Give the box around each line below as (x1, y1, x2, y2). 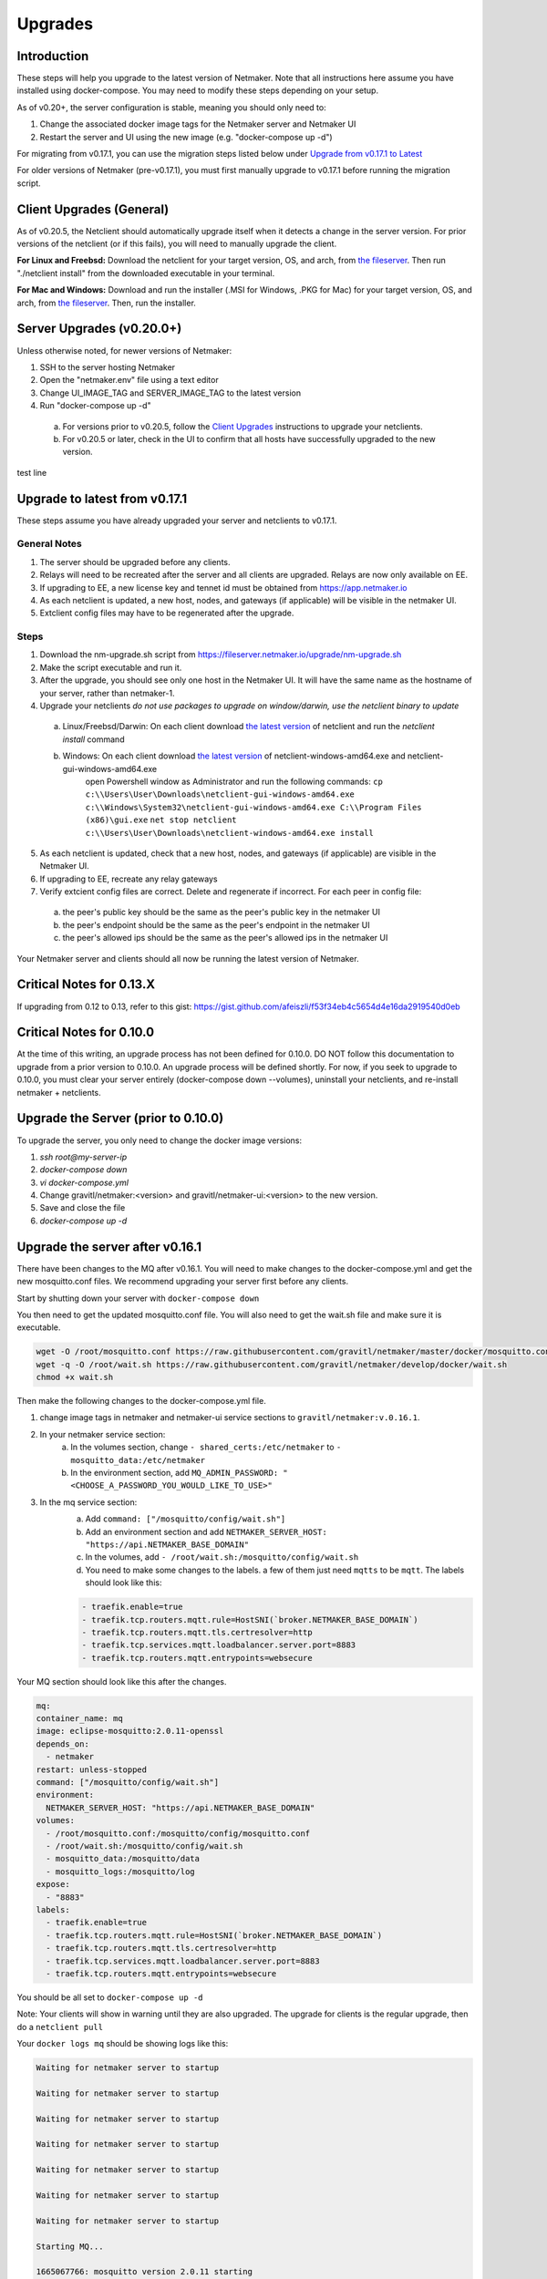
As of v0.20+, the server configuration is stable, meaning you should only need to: (16, 101, 327, 113)
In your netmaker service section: (39, 1428, 166, 1439)
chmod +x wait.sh (36, 1372, 114, 1383)
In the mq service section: (39, 1496, 138, 1508)
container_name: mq (36, 1714, 123, 1724)
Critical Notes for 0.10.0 (16, 1025, 155, 1040)
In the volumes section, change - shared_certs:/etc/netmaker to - (70, 1441, 342, 1453)
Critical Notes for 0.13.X (16, 976, 155, 993)
